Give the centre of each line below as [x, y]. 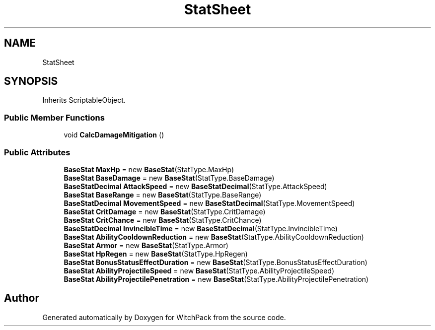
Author [22, 298]
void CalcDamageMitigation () [114, 135]
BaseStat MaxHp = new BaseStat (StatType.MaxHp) [149, 169]
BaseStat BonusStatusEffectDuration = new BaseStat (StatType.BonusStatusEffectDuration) [216, 262]
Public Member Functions [54, 117]
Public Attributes [37, 152]
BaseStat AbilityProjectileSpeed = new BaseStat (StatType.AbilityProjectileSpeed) [199, 270]
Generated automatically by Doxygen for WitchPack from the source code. [164, 317]
